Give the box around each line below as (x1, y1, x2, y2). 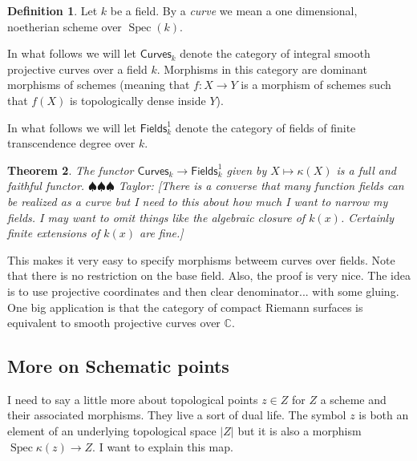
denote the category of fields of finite (175, 119, 356, 135)
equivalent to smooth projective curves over (7, 314, 221, 331)
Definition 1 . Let (7, 2, 98, 18)
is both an (358, 406, 409, 423)
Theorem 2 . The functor (7, 161, 134, 178)
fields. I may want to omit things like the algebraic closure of (7, 208, 306, 225)
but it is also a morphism (237, 423, 362, 439)
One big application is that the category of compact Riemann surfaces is (7, 298, 363, 315)
